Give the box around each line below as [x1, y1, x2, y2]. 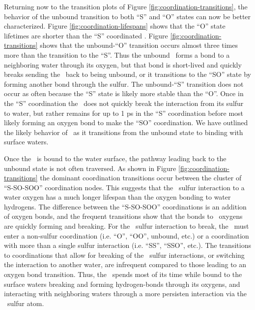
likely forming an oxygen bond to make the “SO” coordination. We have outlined [4, 117, 248, 128]
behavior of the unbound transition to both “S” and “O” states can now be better [4, 11, 251, 21]
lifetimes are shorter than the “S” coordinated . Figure [4, 30, 168, 40]
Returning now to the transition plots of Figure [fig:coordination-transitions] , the [4, 1, 248, 11]
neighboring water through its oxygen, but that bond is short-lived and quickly [4, 59, 242, 69]
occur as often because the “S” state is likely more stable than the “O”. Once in [4, 88, 244, 99]
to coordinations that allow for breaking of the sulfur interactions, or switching [4, 249, 245, 260]
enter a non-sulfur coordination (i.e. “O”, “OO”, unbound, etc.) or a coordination [4, 230, 249, 241]
